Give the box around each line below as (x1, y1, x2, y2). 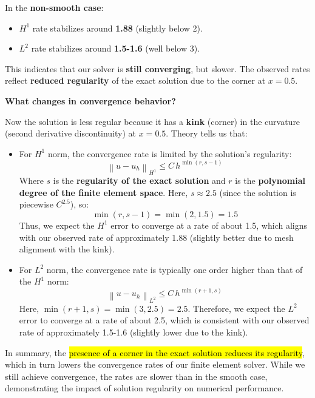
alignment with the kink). (19, 243, 115, 255)
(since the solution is (219, 186, 296, 198)
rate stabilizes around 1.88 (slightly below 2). (32, 21, 203, 34)
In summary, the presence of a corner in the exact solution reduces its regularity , (5, 346, 305, 359)
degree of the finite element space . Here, (19, 186, 188, 198)
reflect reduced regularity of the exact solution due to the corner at (5, 74, 266, 87)
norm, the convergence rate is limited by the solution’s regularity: (47, 147, 292, 160)
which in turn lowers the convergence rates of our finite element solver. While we (5, 358, 305, 371)
